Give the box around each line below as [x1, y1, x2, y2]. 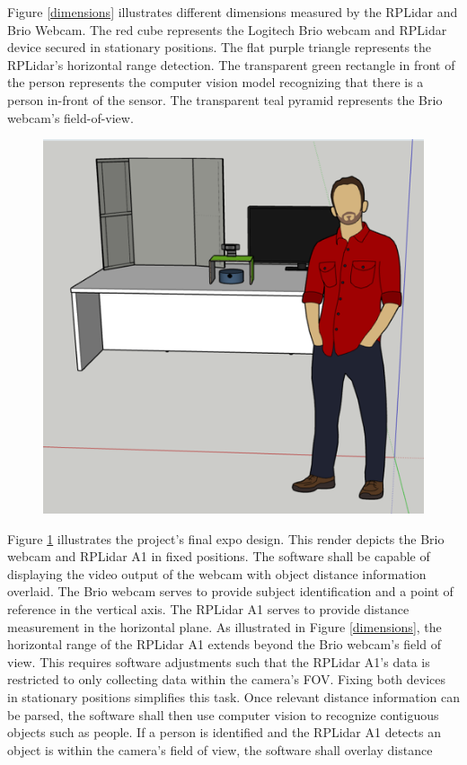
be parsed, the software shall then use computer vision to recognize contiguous [7, 705, 439, 724]
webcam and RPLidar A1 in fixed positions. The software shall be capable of [7, 547, 430, 566]
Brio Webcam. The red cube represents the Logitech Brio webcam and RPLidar [7, 20, 447, 39]
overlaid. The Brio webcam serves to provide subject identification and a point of [7, 582, 454, 601]
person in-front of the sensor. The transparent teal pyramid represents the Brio [7, 90, 443, 109]
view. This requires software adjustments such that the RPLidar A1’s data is [7, 652, 430, 671]
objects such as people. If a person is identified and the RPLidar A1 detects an [7, 723, 441, 742]
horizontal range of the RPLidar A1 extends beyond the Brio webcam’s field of [7, 635, 441, 654]
